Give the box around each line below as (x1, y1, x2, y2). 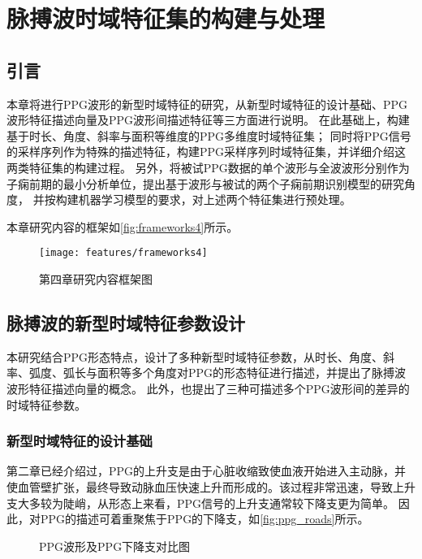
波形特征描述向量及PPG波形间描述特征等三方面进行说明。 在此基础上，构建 (6, 111, 410, 128)
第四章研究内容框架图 (39, 270, 153, 287)
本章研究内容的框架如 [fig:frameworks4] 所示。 (6, 218, 239, 235)
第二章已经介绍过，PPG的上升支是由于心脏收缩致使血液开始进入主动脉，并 (6, 462, 407, 479)
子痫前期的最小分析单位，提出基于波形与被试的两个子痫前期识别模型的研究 (6, 175, 404, 192)
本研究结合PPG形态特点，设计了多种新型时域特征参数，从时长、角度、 (6, 348, 384, 365)
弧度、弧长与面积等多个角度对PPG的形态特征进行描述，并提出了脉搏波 (28, 364, 407, 381)
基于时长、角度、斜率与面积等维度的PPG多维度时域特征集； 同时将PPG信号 (6, 127, 411, 144)
